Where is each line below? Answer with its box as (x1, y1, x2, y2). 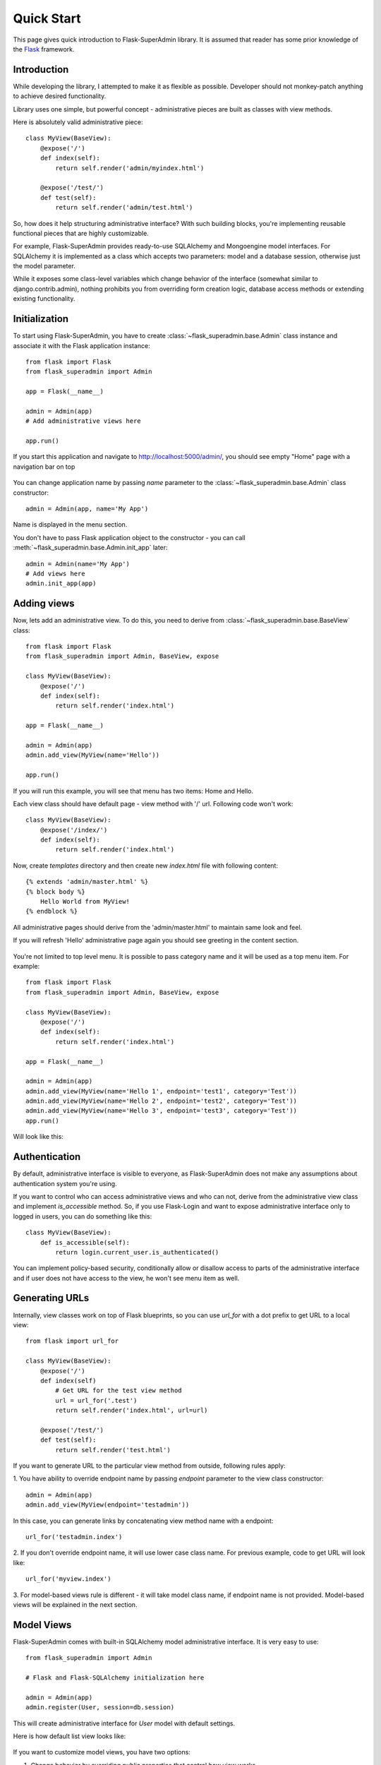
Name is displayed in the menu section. (13, 520, 128, 529)
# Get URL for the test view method (55, 1387, 183, 1394)
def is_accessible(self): (40, 1238, 131, 1246)
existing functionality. (13, 294, 75, 303)
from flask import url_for (25, 1337, 119, 1345)
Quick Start (13, 11, 81, 26)
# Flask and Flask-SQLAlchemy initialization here (25, 1674, 205, 1682)
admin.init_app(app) (25, 580, 97, 587)
